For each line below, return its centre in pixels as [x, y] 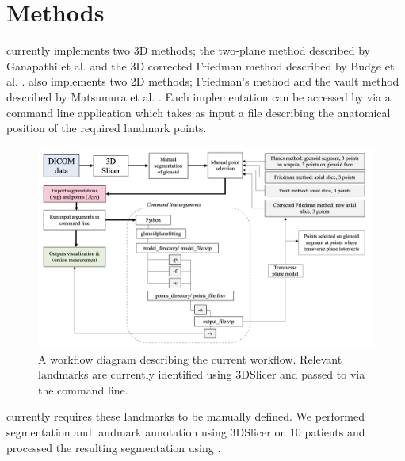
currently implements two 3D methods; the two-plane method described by [189, 50]
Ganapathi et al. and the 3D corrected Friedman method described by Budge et [201, 65]
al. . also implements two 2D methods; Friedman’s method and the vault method [203, 81]
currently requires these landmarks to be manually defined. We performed [186, 416]
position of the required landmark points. [107, 128]
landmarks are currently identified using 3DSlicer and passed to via [202, 374]
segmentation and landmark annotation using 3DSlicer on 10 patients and [186, 432]
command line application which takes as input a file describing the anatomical [199, 112]
